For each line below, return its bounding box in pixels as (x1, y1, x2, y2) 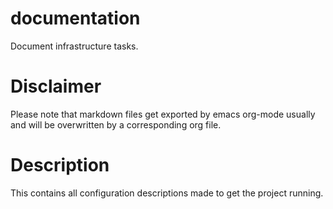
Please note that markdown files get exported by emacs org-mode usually (10, 108, 316, 120)
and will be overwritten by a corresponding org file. (10, 118, 222, 131)
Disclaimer (10, 75, 102, 98)
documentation (10, 7, 141, 30)
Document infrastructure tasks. (10, 40, 139, 52)
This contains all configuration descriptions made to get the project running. (10, 187, 324, 199)
